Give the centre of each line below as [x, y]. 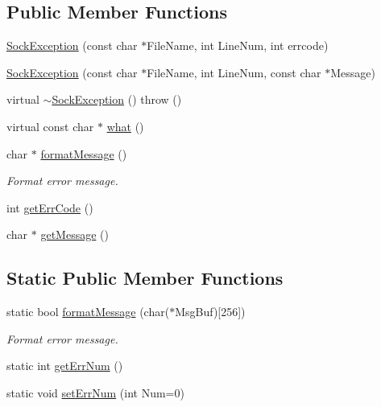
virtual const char [50, 126]
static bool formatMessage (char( [88, 312]
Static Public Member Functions [145, 278]
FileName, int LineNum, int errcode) [238, 45]
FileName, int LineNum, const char [234, 72]
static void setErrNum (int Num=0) [95, 392]
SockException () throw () [117, 99]
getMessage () [75, 234]
